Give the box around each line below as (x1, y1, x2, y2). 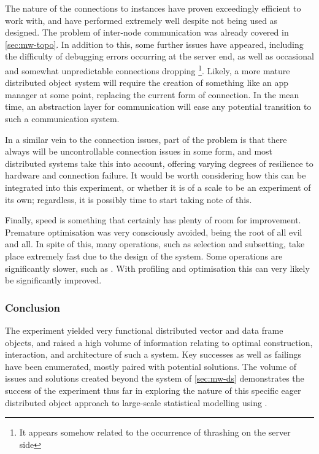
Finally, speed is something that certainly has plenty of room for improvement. (5, 214, 301, 226)
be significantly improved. (5, 274, 102, 287)
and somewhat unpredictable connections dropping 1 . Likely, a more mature (5, 62, 290, 77)
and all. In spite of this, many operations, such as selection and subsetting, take (5, 237, 305, 250)
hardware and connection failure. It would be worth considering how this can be (5, 169, 306, 182)
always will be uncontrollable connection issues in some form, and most (5, 145, 273, 158)
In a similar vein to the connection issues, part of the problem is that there (5, 133, 287, 145)
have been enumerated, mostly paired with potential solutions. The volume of (5, 360, 297, 372)
